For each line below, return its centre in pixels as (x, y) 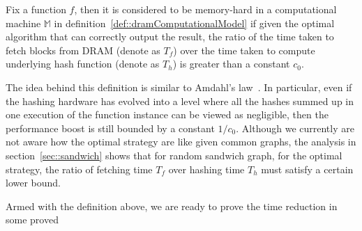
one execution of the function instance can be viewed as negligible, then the (167, 114)
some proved (32, 220)
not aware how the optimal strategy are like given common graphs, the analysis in (181, 142)
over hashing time (206, 169)
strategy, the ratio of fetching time (79, 169)
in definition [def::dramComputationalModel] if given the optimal (194, 23)
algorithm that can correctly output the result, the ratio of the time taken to (170, 37)
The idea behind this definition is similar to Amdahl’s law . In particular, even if (179, 87)
